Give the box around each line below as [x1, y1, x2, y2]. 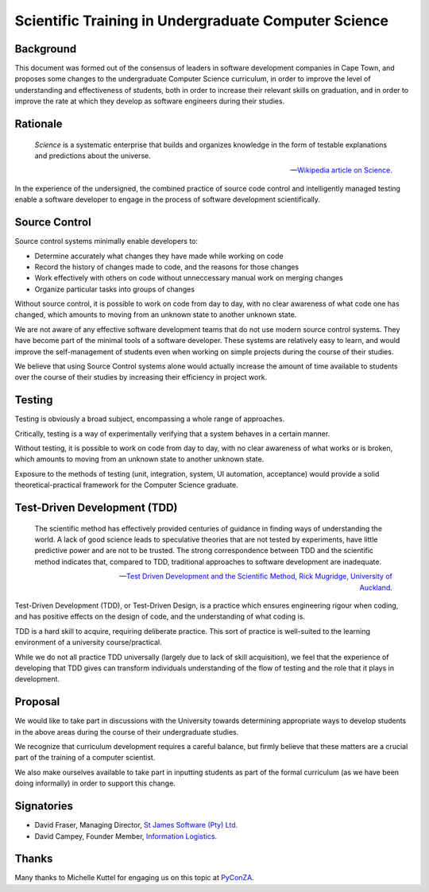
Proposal [14, 695, 60, 709]
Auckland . [359, 582, 392, 592]
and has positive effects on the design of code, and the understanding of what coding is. [14, 612, 306, 621]
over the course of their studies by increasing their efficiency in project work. [14, 373, 268, 382]
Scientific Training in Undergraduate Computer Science [14, 12, 389, 29]
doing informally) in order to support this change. [14, 778, 176, 788]
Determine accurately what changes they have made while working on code [34, 251, 284, 261]
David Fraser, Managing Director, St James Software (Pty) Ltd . [34, 821, 238, 830]
